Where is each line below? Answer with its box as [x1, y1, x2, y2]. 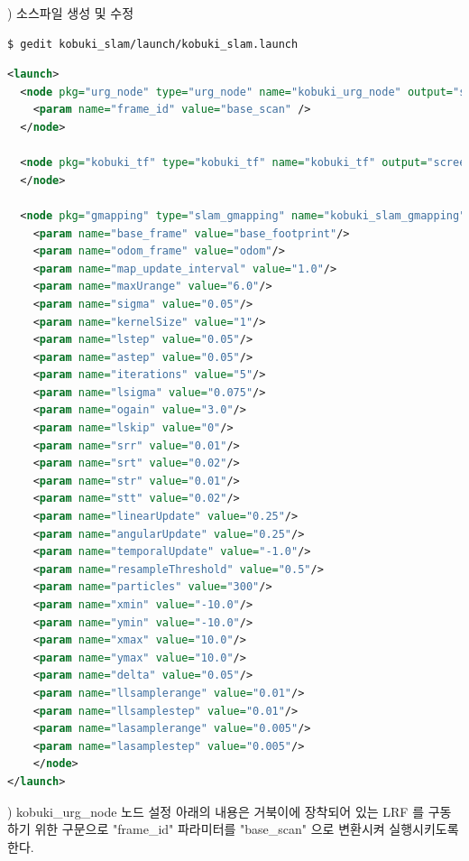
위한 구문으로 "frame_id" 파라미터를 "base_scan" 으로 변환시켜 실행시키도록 [34, 819, 459, 838]
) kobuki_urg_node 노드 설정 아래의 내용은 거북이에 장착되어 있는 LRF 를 [7, 801, 425, 820]
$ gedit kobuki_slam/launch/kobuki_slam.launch [7, 37, 299, 51]
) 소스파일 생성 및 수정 [7, 4, 134, 22]
